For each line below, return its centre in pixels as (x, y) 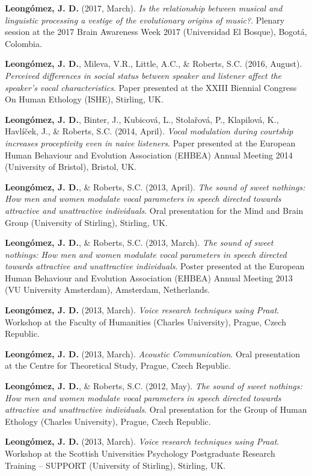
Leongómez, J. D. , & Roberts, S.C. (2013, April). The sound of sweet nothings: (155, 186)
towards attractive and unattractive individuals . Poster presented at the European (155, 266)
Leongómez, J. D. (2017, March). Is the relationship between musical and (144, 8)
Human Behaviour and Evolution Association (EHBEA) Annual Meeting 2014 (149, 155)
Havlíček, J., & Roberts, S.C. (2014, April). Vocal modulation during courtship (149, 131)
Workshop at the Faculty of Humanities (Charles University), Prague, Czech (145, 321)
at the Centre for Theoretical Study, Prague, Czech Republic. (118, 365)
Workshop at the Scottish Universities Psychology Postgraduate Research (140, 453)
